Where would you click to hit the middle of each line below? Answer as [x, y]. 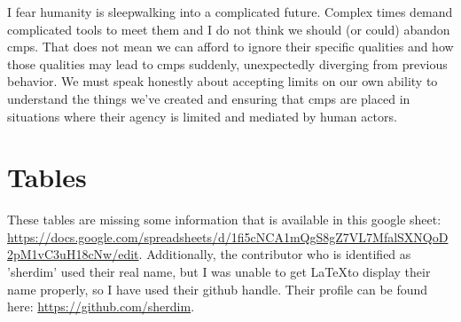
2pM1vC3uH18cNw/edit [73, 254]
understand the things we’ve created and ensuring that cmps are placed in [209, 98]
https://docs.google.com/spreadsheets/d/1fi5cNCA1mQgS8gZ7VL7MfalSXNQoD [228, 236]
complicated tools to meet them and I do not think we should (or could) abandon [229, 29]
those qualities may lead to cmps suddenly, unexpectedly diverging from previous [227, 63]
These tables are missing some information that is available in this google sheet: [224, 220]
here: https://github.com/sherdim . [101, 306]
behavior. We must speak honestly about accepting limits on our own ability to [223, 81]
